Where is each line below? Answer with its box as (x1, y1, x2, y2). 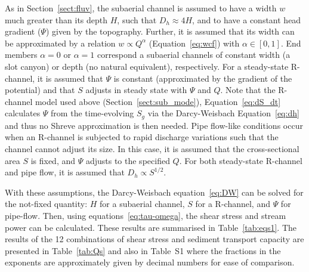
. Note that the (220, 84, 276, 96)
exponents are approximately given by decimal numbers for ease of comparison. (5, 256, 295, 268)
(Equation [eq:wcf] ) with (149, 36, 240, 49)
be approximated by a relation (5, 36, 116, 49)
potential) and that (5, 84, 75, 96)
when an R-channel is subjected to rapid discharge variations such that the (5, 131, 279, 143)
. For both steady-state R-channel (179, 154, 302, 166)
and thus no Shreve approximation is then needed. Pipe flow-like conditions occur (5, 119, 303, 131)
